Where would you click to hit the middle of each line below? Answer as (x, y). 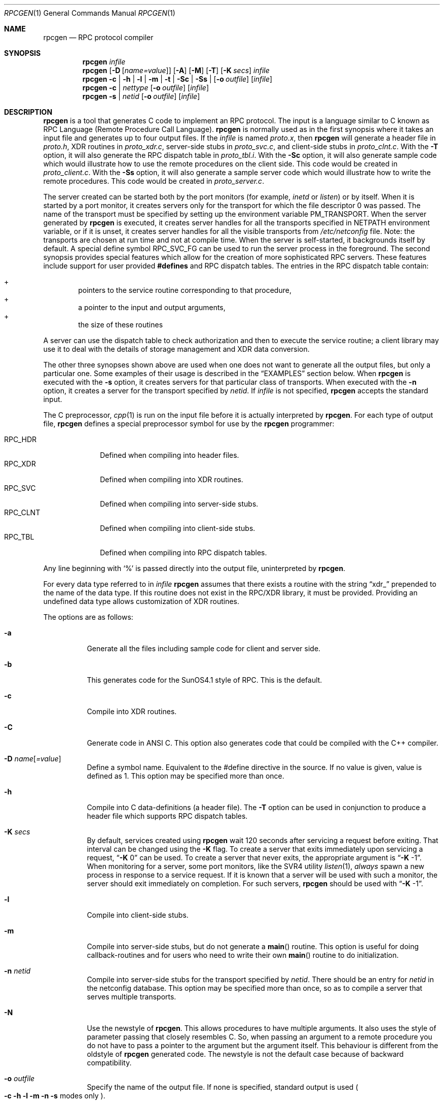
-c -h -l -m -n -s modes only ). (55, 1096)
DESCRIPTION (28, 112)
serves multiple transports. (132, 997)
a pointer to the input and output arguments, (152, 307)
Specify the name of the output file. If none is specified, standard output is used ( (223, 1087)
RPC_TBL (19, 537)
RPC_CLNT (22, 512)
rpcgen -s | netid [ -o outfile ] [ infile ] (141, 96)
